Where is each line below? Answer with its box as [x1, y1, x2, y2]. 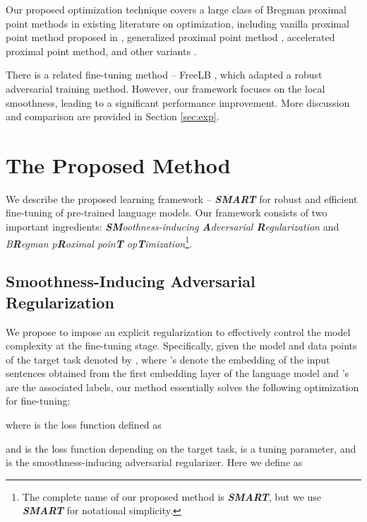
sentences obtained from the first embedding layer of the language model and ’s [6, 366, 349, 381]
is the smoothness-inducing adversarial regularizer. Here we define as [6, 455, 303, 470]
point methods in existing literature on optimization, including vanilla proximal [6, 16, 349, 30]
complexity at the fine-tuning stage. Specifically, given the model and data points [6, 338, 357, 353]
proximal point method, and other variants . [6, 43, 197, 58]
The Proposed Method [6, 150, 231, 179]
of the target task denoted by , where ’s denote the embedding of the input [6, 352, 330, 366]
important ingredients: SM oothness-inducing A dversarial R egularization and [6, 219, 339, 234]
